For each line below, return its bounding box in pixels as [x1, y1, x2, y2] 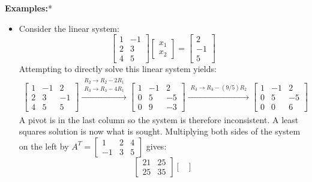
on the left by [19, 139, 69, 152]
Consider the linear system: [19, 22, 119, 34]
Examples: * [5, 2, 52, 14]
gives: [146, 139, 167, 152]
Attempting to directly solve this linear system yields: [19, 62, 217, 75]
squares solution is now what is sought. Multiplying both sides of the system [19, 125, 301, 138]
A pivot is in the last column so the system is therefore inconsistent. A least [19, 113, 299, 126]
